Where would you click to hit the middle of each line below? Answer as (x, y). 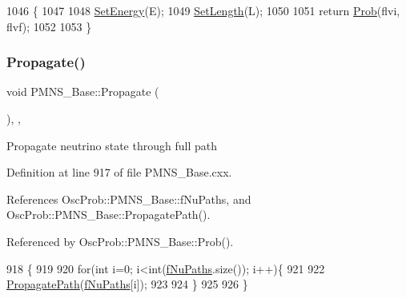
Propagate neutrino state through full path (112, 145)
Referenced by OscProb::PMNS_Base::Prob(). (120, 241)
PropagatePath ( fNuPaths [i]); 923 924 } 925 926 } (127, 284)
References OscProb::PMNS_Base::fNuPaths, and (129, 199)
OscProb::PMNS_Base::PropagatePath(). (109, 215)
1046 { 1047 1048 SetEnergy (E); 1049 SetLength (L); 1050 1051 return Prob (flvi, (203, 10)
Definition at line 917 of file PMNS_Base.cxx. (119, 172)
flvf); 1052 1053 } (49, 26)
